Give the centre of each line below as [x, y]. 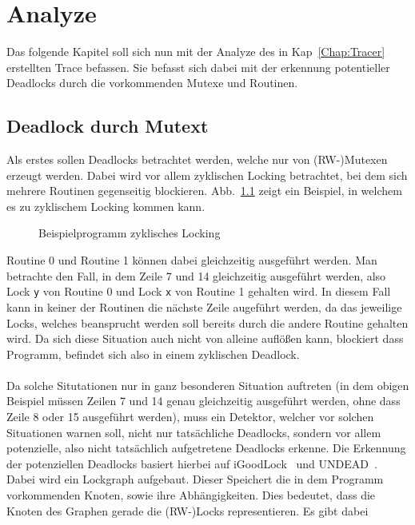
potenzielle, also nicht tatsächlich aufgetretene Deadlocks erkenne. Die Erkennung [206, 448]
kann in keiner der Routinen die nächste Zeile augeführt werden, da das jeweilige [204, 306]
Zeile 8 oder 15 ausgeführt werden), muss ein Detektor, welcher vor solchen [190, 417]
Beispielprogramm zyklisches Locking [130, 233]
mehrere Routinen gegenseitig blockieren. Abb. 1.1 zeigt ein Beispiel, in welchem [204, 191]
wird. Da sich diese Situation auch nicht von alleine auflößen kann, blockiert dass [205, 338]
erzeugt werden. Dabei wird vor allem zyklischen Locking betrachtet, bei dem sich [207, 175]
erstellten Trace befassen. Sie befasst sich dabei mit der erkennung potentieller [198, 67]
